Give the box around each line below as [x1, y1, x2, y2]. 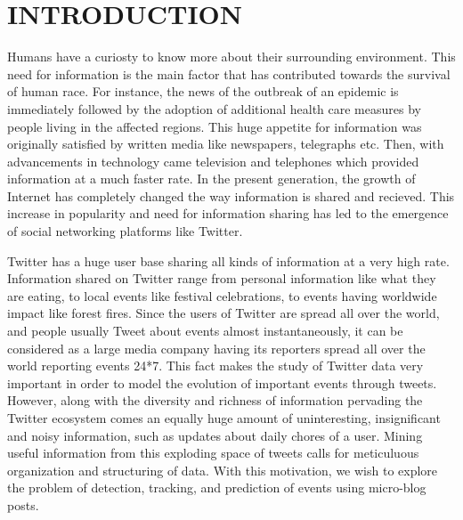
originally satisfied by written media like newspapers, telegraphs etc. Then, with [7, 134, 444, 153]
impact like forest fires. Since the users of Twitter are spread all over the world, [7, 304, 440, 322]
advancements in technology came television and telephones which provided [7, 151, 419, 170]
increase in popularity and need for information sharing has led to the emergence [7, 204, 449, 223]
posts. [7, 495, 39, 514]
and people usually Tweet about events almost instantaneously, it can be [7, 321, 403, 340]
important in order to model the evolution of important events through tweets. [7, 373, 437, 392]
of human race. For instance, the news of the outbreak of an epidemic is [7, 82, 399, 101]
